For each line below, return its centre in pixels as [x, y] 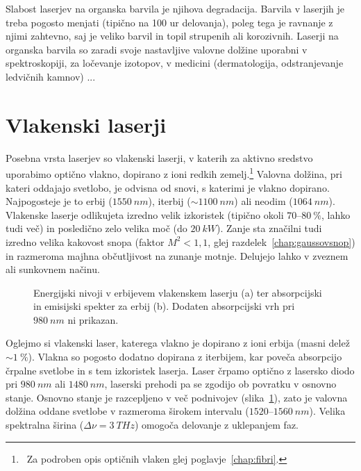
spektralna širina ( [45, 425]
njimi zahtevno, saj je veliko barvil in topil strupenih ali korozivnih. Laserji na [172, 36]
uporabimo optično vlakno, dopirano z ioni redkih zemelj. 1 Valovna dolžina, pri [174, 173]
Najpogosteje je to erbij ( [59, 201]
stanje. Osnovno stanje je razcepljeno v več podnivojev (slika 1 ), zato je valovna [177, 397]
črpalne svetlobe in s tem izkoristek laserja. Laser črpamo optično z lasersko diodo [180, 370]
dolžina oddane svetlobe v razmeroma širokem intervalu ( [127, 411]
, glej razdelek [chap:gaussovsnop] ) [282, 241]
